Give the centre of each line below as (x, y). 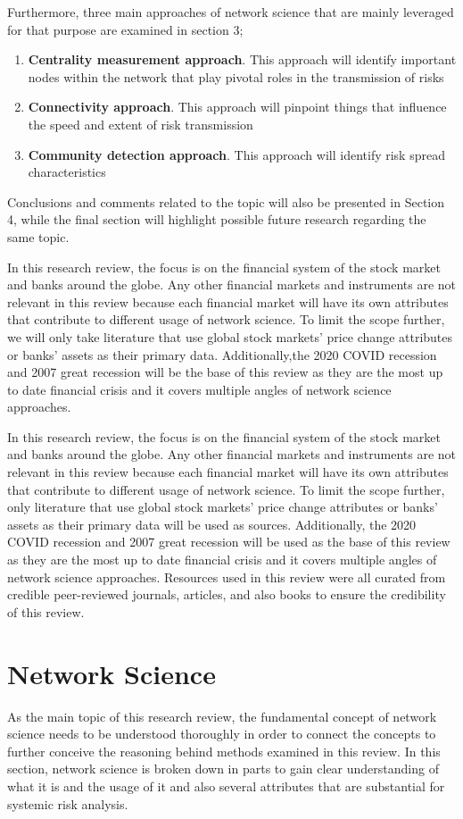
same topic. (38, 236)
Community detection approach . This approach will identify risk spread (236, 154)
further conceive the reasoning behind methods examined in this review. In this (224, 751)
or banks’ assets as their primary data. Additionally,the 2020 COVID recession (222, 354)
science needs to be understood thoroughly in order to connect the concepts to (222, 734)
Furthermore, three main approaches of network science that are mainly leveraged (231, 12)
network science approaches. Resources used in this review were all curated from (227, 577)
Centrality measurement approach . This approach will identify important (242, 59)
